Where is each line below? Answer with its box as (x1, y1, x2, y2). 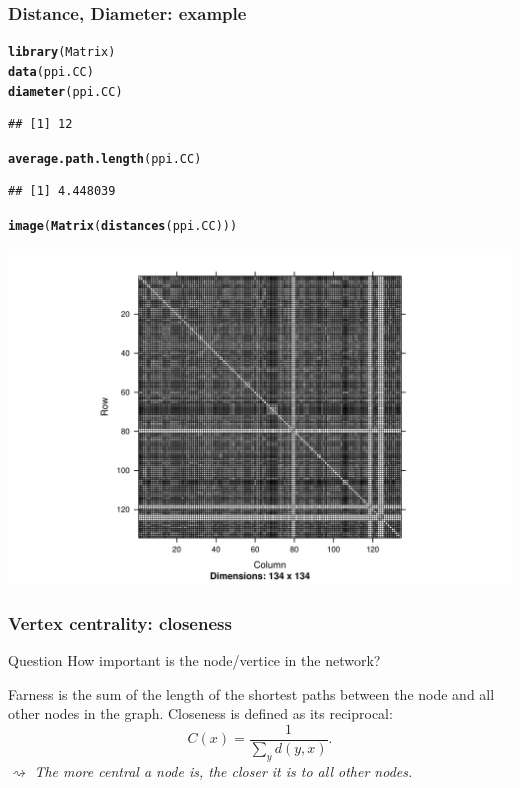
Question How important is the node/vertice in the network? (8, 650, 381, 671)
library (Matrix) (8, 45, 116, 60)
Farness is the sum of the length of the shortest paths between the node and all (8, 683, 495, 704)
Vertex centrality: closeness (8, 610, 232, 635)
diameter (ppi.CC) (8, 84, 123, 99)
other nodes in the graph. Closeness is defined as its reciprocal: (8, 703, 393, 724)
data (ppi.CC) (8, 64, 94, 79)
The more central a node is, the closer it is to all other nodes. (34, 760, 413, 781)
